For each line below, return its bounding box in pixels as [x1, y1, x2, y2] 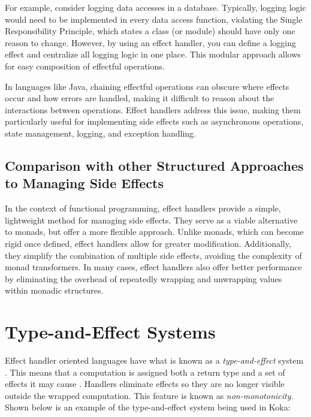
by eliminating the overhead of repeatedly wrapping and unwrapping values [5, 272, 282, 285]
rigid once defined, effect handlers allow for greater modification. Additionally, [5, 237, 291, 249]
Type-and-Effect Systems [5, 319, 216, 344]
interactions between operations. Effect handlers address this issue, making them [5, 103, 301, 116]
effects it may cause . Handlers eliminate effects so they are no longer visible [5, 377, 285, 390]
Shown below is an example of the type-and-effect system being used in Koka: [5, 401, 291, 413]
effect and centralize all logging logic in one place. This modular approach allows [5, 48, 301, 61]
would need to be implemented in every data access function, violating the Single [5, 13, 303, 25]
